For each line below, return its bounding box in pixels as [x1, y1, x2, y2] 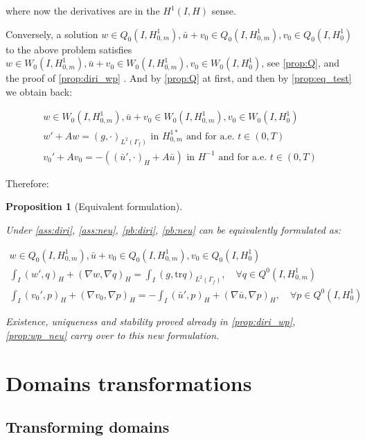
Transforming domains [6, 416, 170, 438]
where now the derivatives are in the [6, 3, 160, 17]
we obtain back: [6, 84, 73, 98]
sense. [211, 3, 236, 17]
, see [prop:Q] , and [261, 55, 340, 70]
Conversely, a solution [6, 26, 98, 41]
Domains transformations [6, 368, 252, 397]
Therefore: [6, 175, 49, 190]
